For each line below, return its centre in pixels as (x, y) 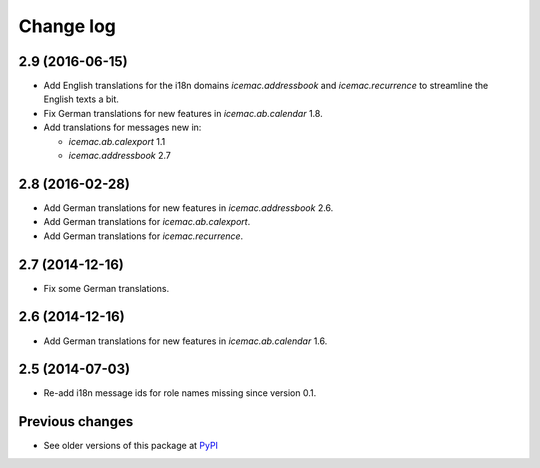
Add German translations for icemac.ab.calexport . (147, 222)
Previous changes (76, 421)
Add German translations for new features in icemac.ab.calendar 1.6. (185, 341)
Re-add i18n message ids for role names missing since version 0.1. (180, 393)
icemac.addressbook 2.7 (120, 156)
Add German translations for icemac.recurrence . (143, 236)
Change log (67, 26)
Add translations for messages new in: (122, 127)
